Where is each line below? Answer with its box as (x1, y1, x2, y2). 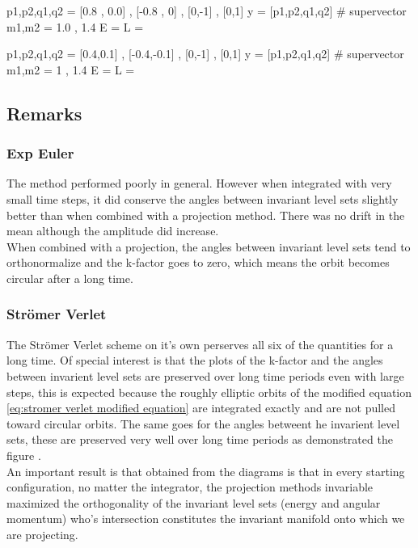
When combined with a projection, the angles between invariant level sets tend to (6, 238, 411, 255)
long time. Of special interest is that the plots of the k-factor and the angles (6, 352, 383, 369)
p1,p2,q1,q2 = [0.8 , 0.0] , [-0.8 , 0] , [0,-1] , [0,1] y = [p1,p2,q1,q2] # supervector (6, 2, 407, 19)
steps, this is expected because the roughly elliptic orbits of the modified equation (6, 383, 412, 400)
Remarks (6, 100, 82, 125)
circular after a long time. (6, 269, 133, 286)
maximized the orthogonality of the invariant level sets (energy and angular (6, 494, 381, 511)
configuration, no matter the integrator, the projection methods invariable (6, 478, 374, 495)
